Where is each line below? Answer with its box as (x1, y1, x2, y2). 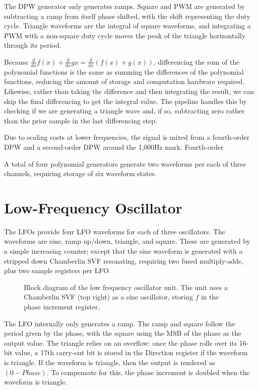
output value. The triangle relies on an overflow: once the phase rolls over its (4, 337, 237, 348)
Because (4, 56, 28, 67)
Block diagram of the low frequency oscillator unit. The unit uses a (24, 282, 228, 292)
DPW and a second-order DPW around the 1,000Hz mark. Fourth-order (4, 141, 224, 152)
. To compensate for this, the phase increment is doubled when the (47, 367, 250, 377)
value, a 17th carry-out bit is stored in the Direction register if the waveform (14, 347, 248, 358)
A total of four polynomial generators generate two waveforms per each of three (4, 158, 246, 169)
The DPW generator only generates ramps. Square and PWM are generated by (4, 1, 245, 11)
